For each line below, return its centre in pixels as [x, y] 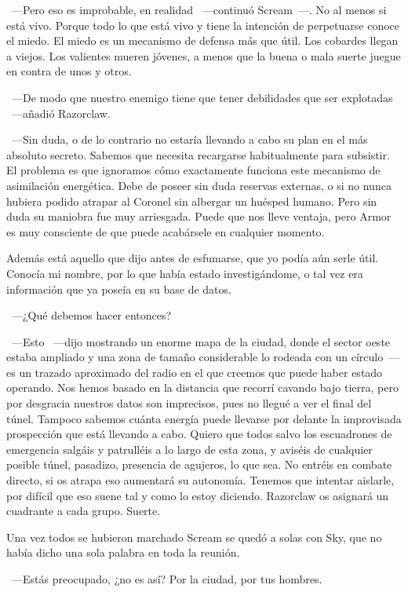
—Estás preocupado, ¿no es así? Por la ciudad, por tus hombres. [167, 579]
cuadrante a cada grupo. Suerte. [84, 511]
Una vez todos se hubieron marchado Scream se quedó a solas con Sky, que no [194, 537]
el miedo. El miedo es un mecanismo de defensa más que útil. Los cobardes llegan [202, 40]
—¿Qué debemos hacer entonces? [91, 315]
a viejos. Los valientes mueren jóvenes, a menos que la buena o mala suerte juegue [204, 55]
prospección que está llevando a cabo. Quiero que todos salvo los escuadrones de [199, 434]
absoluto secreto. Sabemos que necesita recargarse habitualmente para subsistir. [198, 154]
